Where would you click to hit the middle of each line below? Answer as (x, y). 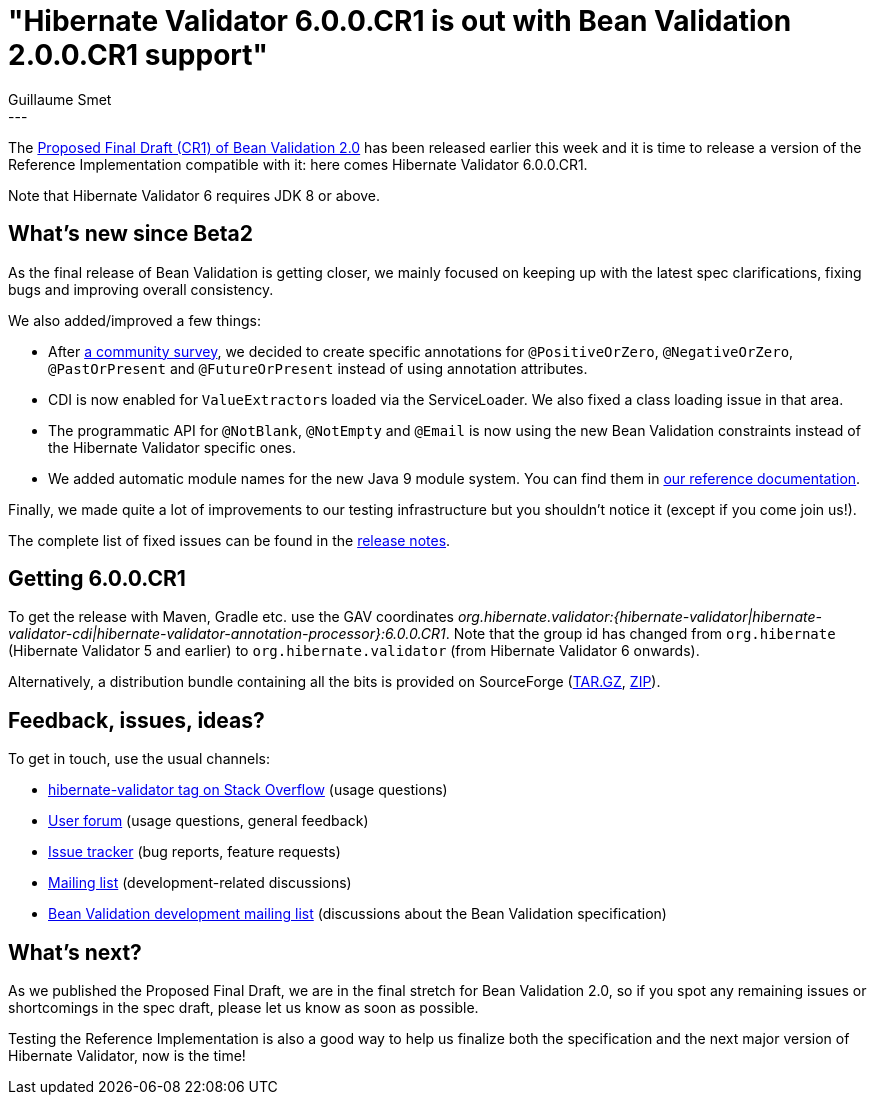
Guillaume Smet (60, 99)
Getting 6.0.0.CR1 (97, 579)
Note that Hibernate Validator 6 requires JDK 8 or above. (194, 195)
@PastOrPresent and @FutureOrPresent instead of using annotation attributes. (318, 368)
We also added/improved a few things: (134, 320)
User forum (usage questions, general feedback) (208, 821)
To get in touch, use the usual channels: (139, 759)
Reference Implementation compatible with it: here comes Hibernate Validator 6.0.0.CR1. (298, 164)
